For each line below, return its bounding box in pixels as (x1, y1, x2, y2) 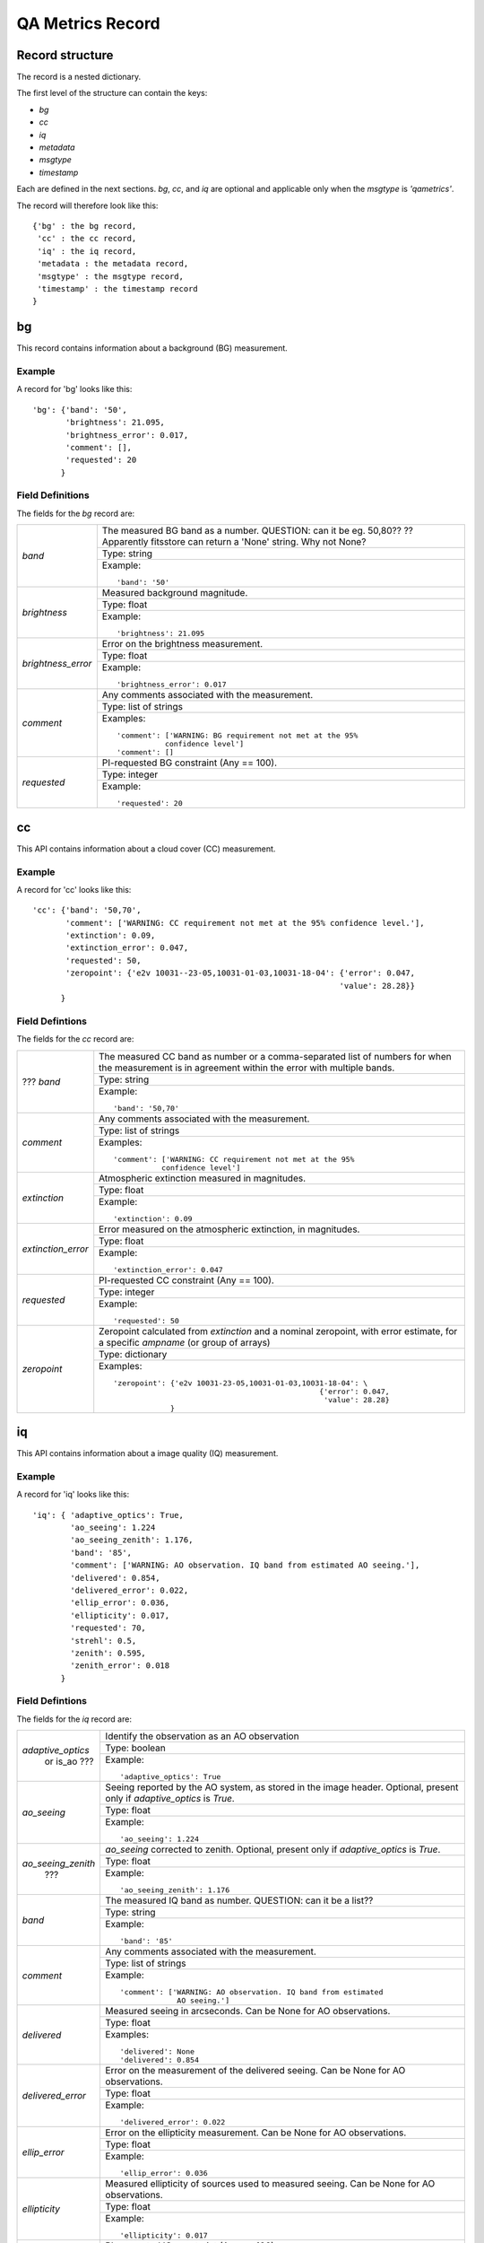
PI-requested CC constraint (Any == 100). (99, 1274, 275, 1287)
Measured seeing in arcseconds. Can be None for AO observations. (105, 2005, 391, 2018)
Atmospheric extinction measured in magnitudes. (99, 1172, 307, 1184)
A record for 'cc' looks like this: (16, 884, 132, 895)
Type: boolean (105, 1741, 166, 1754)
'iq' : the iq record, (37, 246, 137, 256)
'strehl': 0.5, (70, 1636, 137, 1645)
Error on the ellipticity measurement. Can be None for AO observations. (105, 2126, 407, 2139)
